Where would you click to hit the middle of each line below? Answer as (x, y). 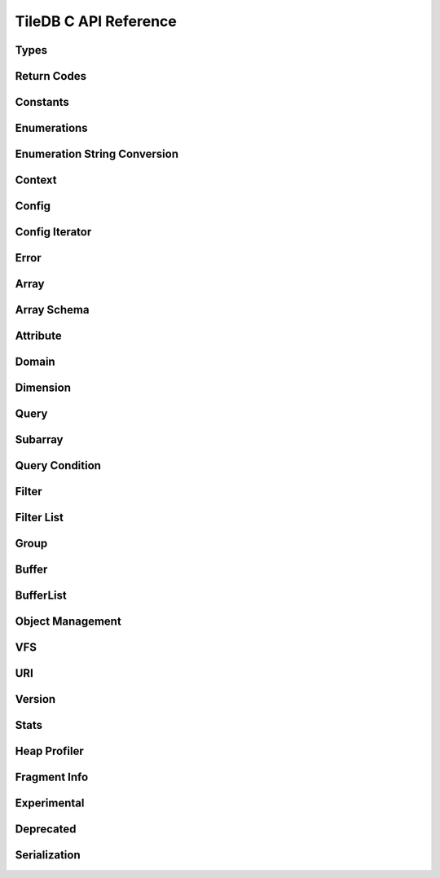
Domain (35, 362)
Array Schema (52, 310)
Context (36, 180)
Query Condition (58, 465)
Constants (42, 102)
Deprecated (46, 830)
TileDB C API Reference (96, 21)
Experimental (50, 803)
